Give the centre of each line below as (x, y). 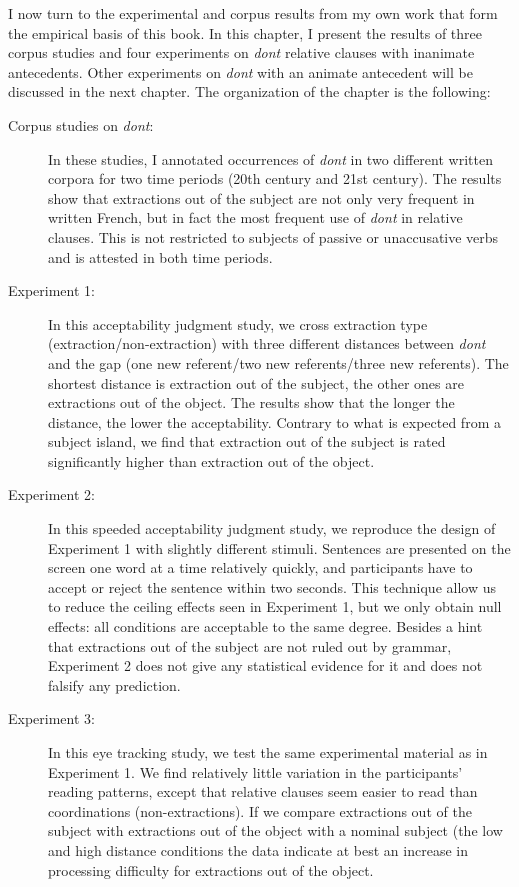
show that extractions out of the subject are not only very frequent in (261, 197)
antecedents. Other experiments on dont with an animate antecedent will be (240, 71)
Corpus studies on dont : (81, 124)
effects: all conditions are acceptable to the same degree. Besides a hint (265, 626)
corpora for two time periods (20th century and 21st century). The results (275, 178)
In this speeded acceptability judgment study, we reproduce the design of (272, 528)
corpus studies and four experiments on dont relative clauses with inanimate (241, 52)
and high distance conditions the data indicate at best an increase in (258, 849)
